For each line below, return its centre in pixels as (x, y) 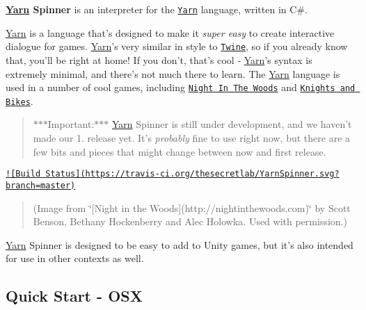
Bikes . (19, 100)
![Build (23, 174)
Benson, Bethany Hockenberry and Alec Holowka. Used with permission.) (190, 221)
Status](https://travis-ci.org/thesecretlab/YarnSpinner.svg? (192, 174)
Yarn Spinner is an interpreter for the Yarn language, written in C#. (157, 9)
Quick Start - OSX (74, 296)
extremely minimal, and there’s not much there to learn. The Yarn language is (173, 73)
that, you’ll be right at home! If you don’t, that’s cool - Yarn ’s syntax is (159, 59)
